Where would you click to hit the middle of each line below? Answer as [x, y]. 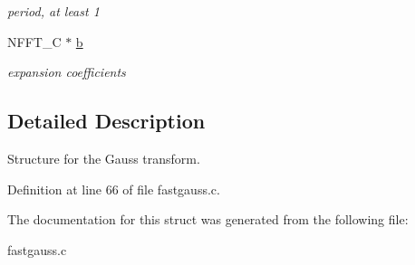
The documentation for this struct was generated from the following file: [208, 219]
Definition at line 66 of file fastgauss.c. [114, 189]
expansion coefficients [67, 72]
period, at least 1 [53, 11]
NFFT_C [34, 41]
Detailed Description [106, 121]
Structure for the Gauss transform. [104, 158]
